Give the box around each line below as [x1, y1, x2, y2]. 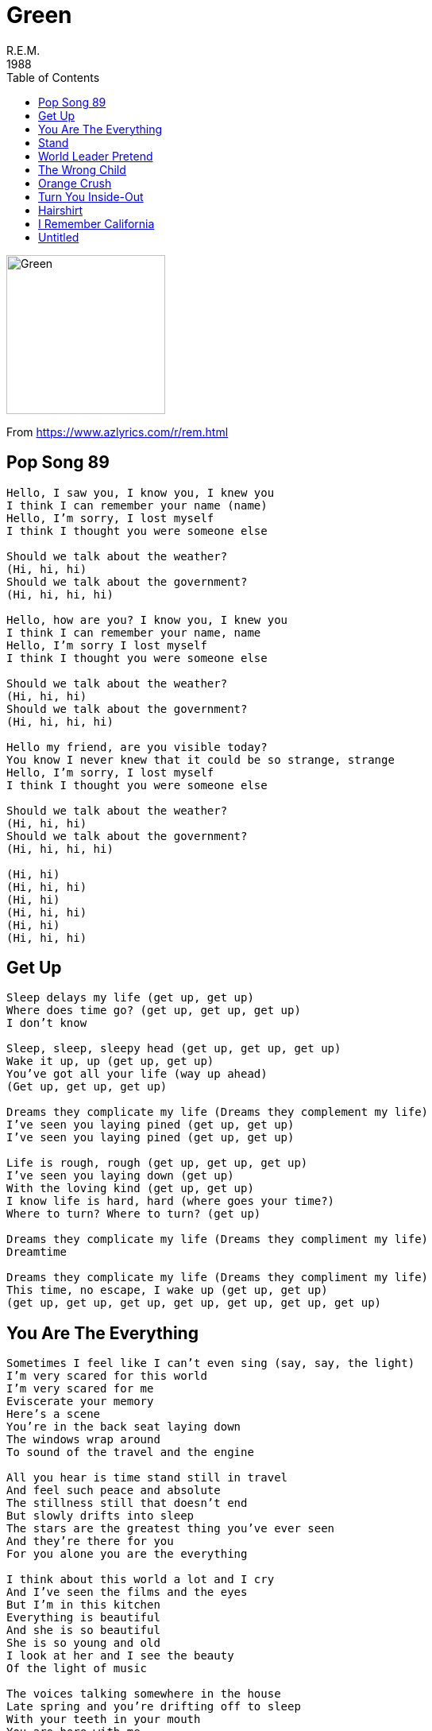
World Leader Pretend [38, 149, 153, 163]
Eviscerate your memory [6, 1395, 154, 1408]
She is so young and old [6, 1636, 160, 1650]
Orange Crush [38, 176, 112, 190]
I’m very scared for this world [6, 1369, 207, 1383]
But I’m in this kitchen [6, 1598, 160, 1612]
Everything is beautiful [6, 1611, 160, 1625]
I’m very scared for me [6, 1382, 154, 1396]
